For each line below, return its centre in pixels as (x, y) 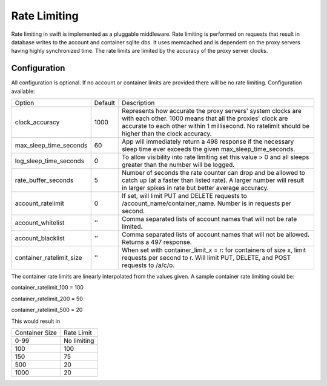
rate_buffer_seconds (44, 180)
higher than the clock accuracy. (167, 134)
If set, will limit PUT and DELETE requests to (185, 196)
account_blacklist (40, 239)
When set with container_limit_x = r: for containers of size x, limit (214, 250)
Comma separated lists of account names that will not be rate (210, 219)
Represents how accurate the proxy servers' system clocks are (212, 111)
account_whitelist (40, 223)
